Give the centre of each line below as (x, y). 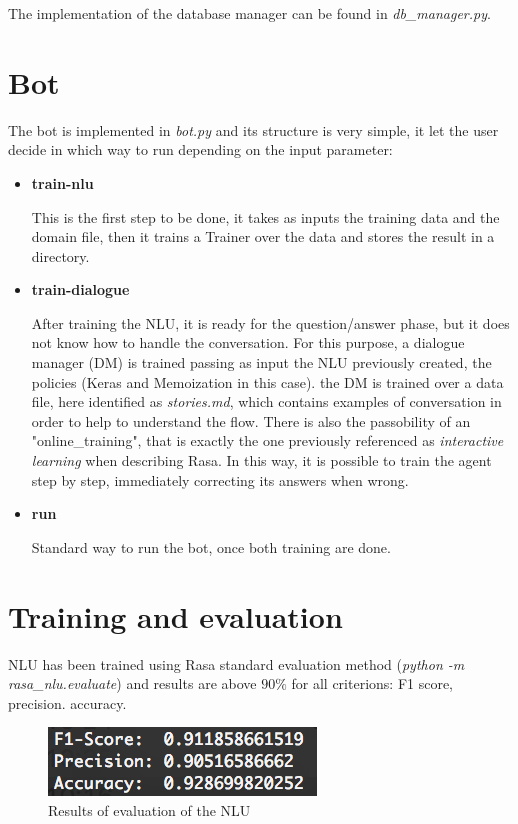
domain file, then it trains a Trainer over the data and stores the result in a (263, 236)
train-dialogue (80, 289)
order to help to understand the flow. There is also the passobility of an (251, 420)
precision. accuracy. (67, 702)
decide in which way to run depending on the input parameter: (200, 149)
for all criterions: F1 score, (372, 683)
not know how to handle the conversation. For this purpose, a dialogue (248, 342)
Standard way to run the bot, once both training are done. (211, 546)
